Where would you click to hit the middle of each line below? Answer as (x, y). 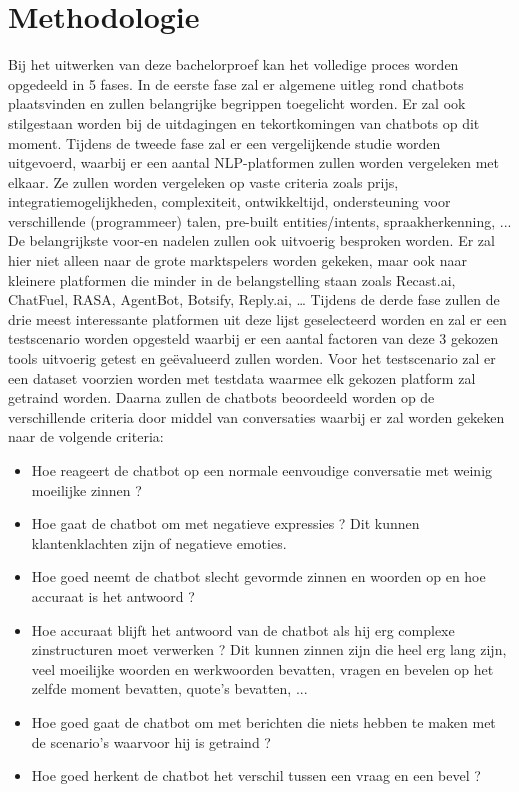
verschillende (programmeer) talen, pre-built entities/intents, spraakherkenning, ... (260, 220)
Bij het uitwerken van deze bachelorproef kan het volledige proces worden (233, 64)
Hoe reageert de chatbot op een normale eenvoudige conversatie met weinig (262, 470)
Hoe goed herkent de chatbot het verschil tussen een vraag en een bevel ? (256, 775)
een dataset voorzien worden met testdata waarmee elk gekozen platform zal (242, 377)
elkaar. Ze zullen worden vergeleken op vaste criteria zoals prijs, (203, 181)
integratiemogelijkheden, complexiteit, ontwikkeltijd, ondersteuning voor (229, 201)
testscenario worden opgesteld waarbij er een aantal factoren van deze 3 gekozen (253, 338)
